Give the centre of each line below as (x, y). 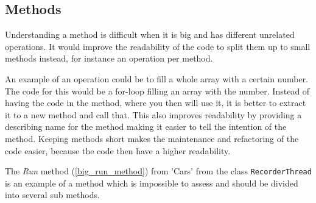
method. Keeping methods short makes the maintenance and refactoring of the (152, 138)
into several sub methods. (52, 195)
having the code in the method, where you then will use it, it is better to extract (156, 103)
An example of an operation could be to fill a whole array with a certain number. (156, 78)
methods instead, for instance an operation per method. (109, 58)
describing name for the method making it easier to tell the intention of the (146, 126)
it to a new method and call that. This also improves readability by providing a (153, 114)
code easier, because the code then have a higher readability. (118, 150)
